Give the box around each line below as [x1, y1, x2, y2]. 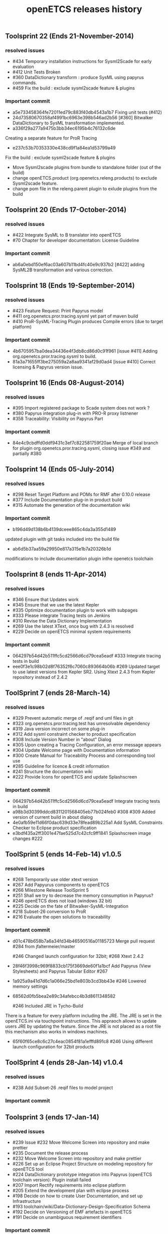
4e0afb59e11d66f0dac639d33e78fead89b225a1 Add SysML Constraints [12, 819, 163, 825]
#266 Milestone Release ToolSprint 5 [12, 887, 89, 893]
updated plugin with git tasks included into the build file [5, 536, 120, 542]
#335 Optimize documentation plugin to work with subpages [12, 607, 138, 613]
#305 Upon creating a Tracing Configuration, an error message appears [12, 742, 161, 748]
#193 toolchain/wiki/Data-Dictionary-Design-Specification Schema [12, 1203, 150, 1209]
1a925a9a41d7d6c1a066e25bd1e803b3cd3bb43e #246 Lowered [12, 978, 146, 984]
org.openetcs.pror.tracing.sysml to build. [12, 353, 97, 359]
